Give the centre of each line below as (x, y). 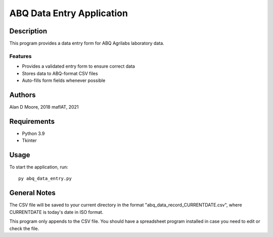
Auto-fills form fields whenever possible (64, 80)
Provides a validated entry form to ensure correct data (78, 66)
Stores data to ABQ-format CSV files (60, 73)
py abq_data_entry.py (45, 179)
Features (20, 56)
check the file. (24, 228)
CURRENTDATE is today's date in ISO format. (56, 212)
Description (28, 31)
